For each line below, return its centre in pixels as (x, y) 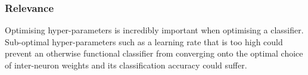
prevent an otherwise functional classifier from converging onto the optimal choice (154, 53)
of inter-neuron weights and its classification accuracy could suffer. (126, 65)
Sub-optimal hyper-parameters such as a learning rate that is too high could (144, 41)
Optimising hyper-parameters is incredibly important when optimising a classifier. (154, 30)
